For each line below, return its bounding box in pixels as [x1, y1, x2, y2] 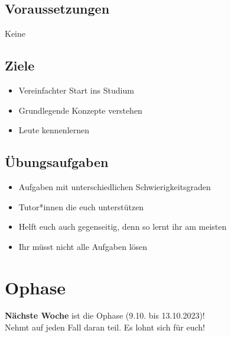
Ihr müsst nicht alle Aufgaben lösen [18, 240, 148, 252]
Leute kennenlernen [18, 124, 90, 136]
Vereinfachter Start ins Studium [18, 84, 134, 96]
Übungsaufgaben [5, 153, 109, 171]
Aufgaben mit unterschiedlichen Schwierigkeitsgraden [18, 180, 211, 192]
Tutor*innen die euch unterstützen [18, 200, 144, 213]
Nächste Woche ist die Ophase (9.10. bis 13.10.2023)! [5, 309, 205, 322]
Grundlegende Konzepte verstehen [18, 104, 142, 116]
